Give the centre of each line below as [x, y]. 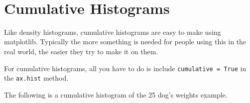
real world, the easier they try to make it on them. [81, 51]
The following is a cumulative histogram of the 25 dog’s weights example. [116, 94]
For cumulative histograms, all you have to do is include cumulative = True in [125, 68]
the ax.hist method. [36, 78]
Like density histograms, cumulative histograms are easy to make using [113, 32]
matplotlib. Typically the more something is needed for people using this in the [125, 42]
